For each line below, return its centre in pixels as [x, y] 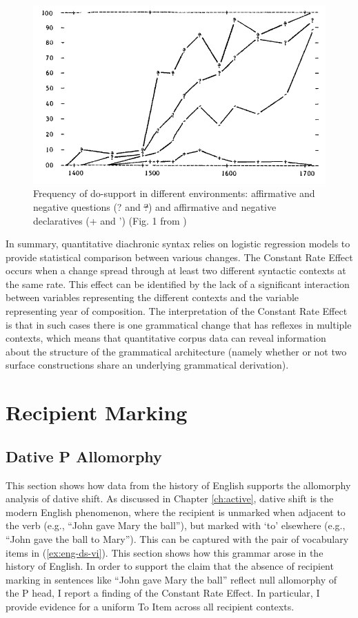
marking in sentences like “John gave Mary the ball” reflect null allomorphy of [171, 579]
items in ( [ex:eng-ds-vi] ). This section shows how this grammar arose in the [165, 552]
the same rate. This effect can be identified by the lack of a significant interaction [178, 284]
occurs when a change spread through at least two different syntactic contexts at [176, 270]
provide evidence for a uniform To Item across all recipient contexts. [150, 606]
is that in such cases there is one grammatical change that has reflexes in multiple [179, 324]
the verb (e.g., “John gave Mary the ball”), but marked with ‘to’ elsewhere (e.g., [176, 525]
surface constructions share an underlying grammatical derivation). [147, 365]
